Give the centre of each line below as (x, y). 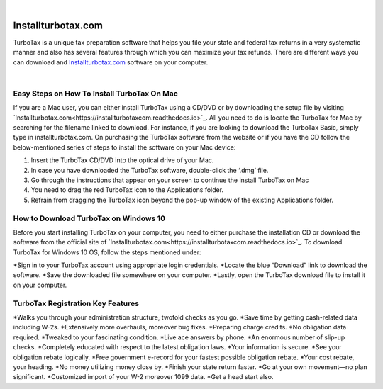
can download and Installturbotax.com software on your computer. (111, 62)
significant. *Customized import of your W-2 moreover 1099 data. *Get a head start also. (143, 377)
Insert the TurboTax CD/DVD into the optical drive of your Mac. (122, 160)
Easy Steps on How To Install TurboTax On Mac (96, 94)
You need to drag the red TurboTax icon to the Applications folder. (127, 190)
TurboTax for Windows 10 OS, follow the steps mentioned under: (107, 252)
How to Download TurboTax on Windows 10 (89, 218)
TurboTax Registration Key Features (76, 303)
